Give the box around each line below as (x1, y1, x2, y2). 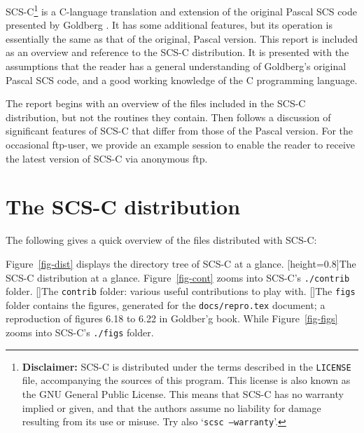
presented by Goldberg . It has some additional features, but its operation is (6, 18, 333, 32)
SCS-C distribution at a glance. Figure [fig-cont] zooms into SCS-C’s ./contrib (6, 270, 350, 284)
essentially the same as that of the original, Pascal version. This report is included (6, 31, 358, 46)
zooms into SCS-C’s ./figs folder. (6, 325, 154, 340)
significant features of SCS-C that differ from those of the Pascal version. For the (6, 123, 353, 138)
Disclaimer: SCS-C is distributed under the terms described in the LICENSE (22, 359, 351, 373)
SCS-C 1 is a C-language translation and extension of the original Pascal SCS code (6, 2, 357, 18)
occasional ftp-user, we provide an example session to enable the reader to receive (6, 137, 356, 151)
